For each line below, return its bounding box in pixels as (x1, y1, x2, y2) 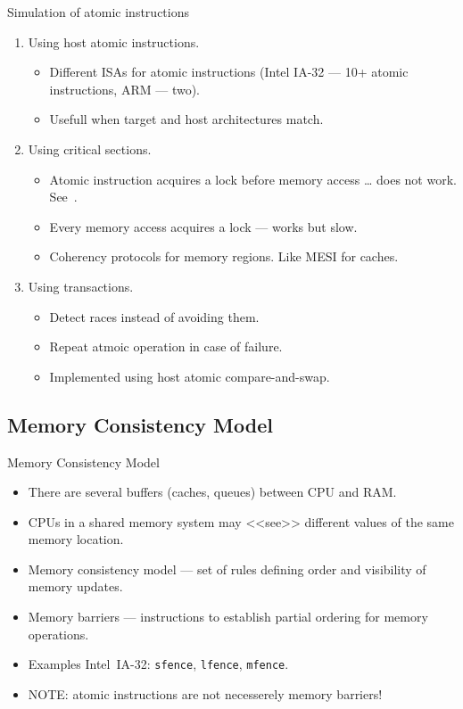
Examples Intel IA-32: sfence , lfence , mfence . (28, 655, 289, 673)
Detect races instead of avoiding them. (49, 307, 260, 326)
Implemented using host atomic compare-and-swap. (49, 367, 330, 385)
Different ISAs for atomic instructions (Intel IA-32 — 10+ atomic (49, 62, 409, 81)
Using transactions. (28, 276, 134, 295)
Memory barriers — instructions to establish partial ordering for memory (28, 607, 428, 626)
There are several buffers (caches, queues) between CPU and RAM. (28, 482, 397, 501)
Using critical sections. (28, 139, 152, 158)
